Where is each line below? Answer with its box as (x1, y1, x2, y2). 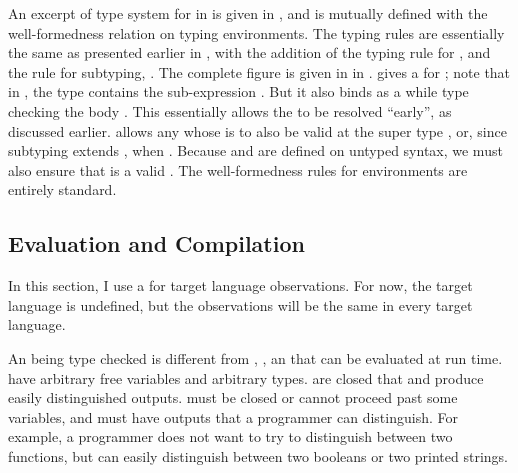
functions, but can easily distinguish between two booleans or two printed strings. (8, 445, 509, 466)
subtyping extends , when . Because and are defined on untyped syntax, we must (8, 140, 503, 161)
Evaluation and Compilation (8, 228, 305, 259)
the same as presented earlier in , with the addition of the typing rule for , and (8, 42, 491, 63)
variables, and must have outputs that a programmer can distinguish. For (8, 406, 458, 427)
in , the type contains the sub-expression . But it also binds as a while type (8, 81, 469, 102)
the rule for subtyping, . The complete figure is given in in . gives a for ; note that (8, 61, 511, 82)
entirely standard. (8, 179, 117, 200)
